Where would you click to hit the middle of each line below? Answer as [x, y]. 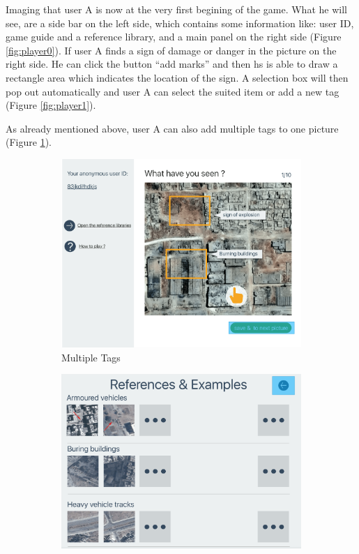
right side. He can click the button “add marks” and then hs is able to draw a [172, 64]
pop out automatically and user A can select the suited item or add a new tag [173, 91]
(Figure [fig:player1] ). [51, 105]
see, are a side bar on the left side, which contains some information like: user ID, [180, 23]
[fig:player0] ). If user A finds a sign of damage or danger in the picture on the [171, 50]
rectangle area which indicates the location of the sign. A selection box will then [177, 77]
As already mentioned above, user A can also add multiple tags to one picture [172, 128]
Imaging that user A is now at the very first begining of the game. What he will [176, 9]
